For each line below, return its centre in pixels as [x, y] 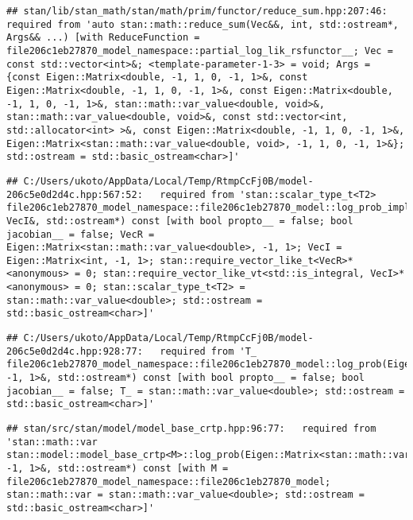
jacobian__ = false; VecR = [81, 234]
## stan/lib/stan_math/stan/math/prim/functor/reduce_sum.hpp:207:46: [197, 11]
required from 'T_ [208, 351]
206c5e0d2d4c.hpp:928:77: [75, 351]
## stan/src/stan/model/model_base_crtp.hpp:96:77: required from [191, 429]
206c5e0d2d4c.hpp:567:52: [75, 194]
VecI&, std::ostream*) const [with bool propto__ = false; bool [180, 221]
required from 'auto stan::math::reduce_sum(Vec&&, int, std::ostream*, [203, 24]
